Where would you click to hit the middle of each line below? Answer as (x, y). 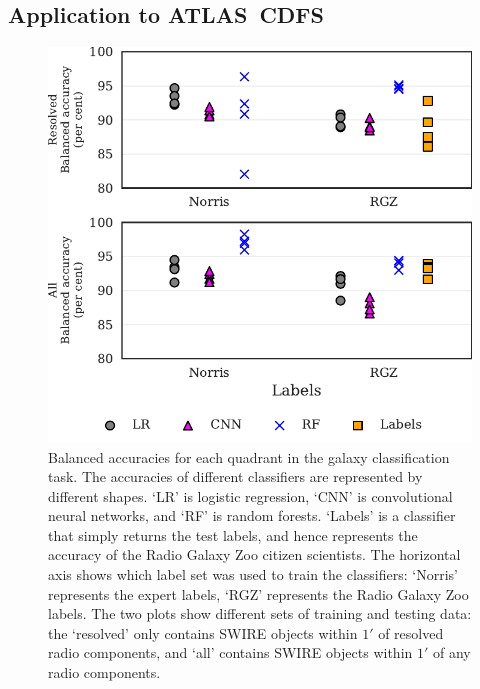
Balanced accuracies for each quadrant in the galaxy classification (249, 456)
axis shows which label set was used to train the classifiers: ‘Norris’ (253, 574)
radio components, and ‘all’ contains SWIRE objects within (230, 652)
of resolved (411, 632)
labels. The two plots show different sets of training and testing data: (260, 613)
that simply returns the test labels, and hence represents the (233, 534)
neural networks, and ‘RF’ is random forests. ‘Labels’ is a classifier (252, 515)
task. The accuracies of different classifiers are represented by (235, 476)
